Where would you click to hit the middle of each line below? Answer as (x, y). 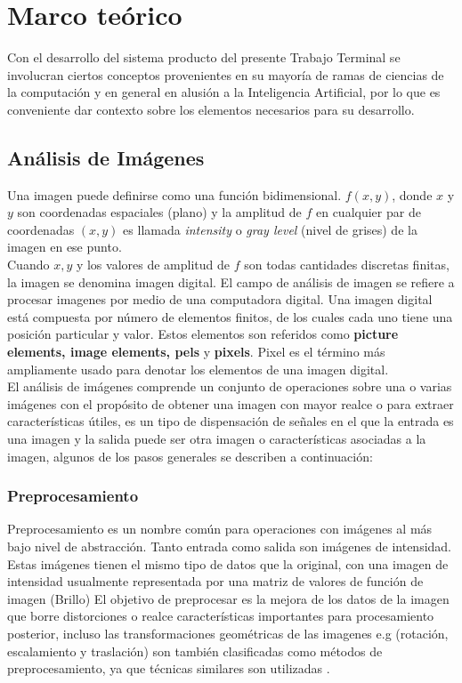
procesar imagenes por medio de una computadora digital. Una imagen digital (220, 299)
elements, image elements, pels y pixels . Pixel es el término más (196, 352)
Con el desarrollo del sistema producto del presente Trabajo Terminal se (204, 57)
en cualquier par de (368, 212)
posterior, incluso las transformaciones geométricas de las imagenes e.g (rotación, (228, 633)
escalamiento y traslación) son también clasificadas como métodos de (195, 651)
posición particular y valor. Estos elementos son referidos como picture (203, 334)
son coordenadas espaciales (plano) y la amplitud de (159, 212)
